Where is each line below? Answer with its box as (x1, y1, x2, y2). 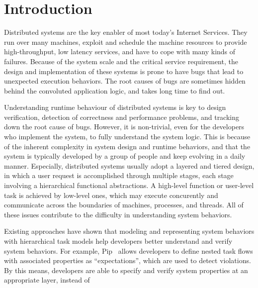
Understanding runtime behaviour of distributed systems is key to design (4, 102, 226, 112)
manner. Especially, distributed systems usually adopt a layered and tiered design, (4, 160, 255, 171)
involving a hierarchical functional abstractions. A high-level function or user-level (4, 180, 254, 191)
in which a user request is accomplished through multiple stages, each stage (4, 170, 234, 181)
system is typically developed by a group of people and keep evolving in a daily (4, 151, 246, 161)
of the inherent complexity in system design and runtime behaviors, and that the (4, 141, 251, 151)
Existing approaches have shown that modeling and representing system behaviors (4, 226, 255, 236)
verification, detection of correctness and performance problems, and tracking (4, 111, 240, 122)
